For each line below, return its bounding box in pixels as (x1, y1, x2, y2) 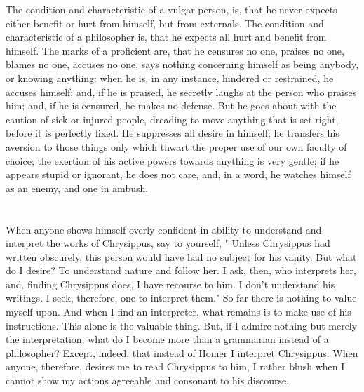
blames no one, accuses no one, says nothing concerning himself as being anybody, (6, 57, 359, 72)
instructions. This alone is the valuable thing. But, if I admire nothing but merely (6, 318, 358, 332)
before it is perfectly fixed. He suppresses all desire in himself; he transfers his (6, 126, 339, 140)
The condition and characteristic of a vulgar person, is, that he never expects (6, 2, 337, 16)
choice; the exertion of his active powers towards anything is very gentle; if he (6, 153, 339, 168)
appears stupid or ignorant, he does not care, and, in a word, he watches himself (6, 167, 351, 182)
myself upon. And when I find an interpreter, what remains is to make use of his (6, 304, 351, 319)
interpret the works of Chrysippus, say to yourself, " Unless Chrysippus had (6, 236, 330, 250)
